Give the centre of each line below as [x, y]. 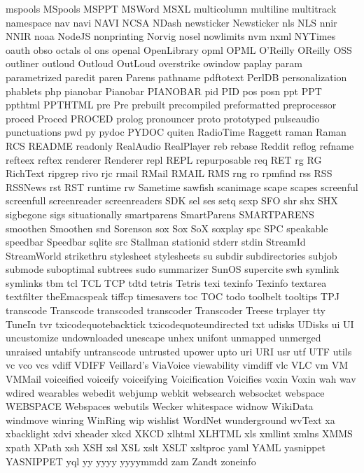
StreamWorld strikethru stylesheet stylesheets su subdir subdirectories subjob [171, 255]
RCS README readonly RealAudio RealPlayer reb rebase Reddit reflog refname [180, 145]
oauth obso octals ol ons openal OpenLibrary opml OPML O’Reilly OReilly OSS [179, 49]
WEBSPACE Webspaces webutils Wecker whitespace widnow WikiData [160, 406]
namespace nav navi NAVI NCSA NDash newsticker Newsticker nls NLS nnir [171, 22]
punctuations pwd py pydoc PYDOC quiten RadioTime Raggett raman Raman [176, 132]
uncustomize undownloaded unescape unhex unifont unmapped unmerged [163, 338]
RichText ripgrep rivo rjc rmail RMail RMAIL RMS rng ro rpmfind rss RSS [169, 173]
